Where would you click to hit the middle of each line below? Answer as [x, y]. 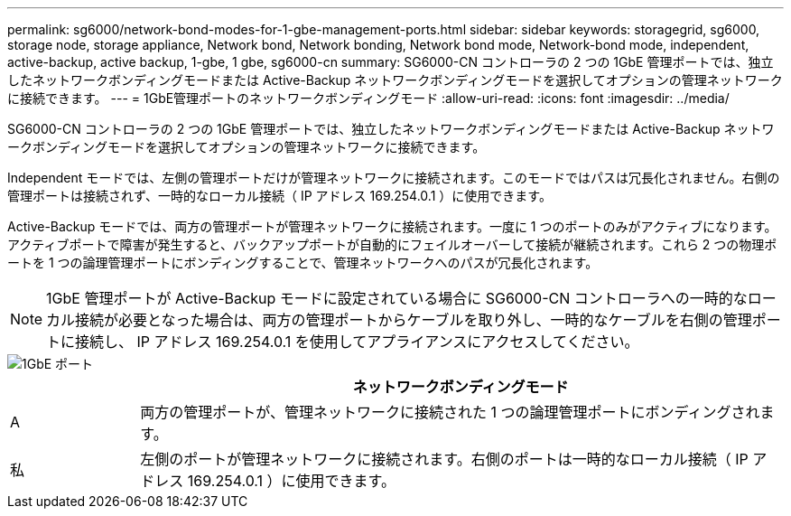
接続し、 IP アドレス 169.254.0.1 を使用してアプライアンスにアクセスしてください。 [357, 342]
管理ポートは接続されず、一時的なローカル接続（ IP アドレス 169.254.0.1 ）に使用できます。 [279, 196]
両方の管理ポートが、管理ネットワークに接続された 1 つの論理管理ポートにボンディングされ [450, 412]
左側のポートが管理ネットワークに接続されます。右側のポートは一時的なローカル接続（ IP [444, 459]
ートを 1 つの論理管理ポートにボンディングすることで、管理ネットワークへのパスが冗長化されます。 [303, 263]
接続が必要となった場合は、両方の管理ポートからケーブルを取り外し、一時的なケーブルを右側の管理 [414, 320]
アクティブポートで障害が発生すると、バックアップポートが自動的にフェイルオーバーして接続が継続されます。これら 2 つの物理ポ [392, 244]
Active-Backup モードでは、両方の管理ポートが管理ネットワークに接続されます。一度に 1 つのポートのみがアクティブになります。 [392, 226]
